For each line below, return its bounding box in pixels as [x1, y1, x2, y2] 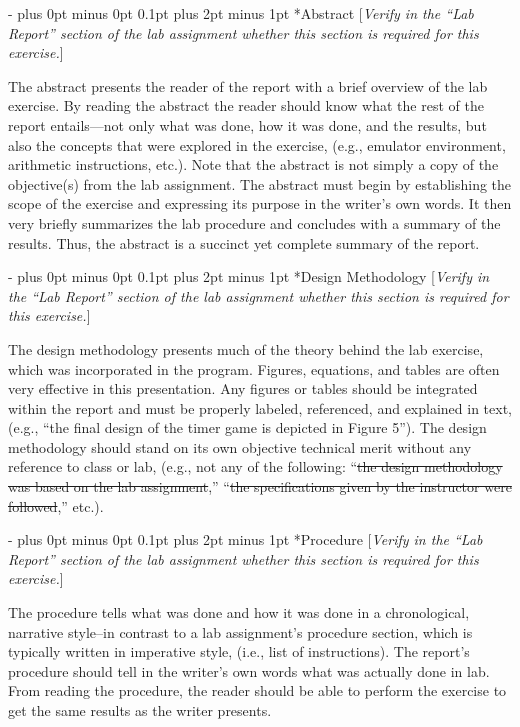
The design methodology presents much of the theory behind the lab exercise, [8, 338, 484, 359]
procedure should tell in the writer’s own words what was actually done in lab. [8, 660, 490, 681]
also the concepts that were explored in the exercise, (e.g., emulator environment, [8, 134, 506, 155]
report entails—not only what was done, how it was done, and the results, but [8, 114, 487, 135]
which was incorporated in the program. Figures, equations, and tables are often [8, 358, 500, 379]
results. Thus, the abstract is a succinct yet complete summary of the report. [8, 232, 480, 253]
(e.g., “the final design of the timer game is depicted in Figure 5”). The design [8, 417, 487, 438]
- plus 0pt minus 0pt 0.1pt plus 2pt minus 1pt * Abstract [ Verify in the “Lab [8, 3, 474, 23]
